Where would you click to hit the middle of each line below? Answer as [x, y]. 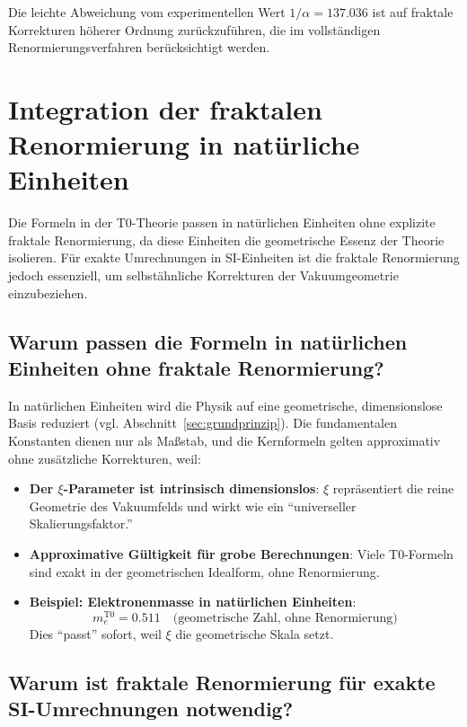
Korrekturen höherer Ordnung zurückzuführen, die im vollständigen [194, 29]
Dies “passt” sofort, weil [95, 633]
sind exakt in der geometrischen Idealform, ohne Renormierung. [204, 571]
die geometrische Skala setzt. [255, 633]
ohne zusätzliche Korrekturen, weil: [105, 458]
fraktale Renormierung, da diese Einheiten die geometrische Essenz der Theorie [226, 239]
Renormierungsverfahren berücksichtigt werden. [139, 47]
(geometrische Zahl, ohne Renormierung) [285, 618]
